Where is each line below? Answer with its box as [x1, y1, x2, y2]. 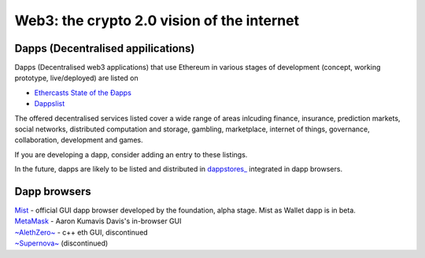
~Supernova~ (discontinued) [14, 238, 109, 248]
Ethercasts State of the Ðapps [34, 87, 131, 98]
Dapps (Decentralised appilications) [14, 42, 195, 55]
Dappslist [34, 99, 65, 109]
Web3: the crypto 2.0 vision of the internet [14, 12, 299, 29]
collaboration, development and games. [14, 135, 143, 145]
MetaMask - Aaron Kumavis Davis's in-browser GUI [14, 216, 182, 226]
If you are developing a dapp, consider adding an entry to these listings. [14, 149, 248, 159]
